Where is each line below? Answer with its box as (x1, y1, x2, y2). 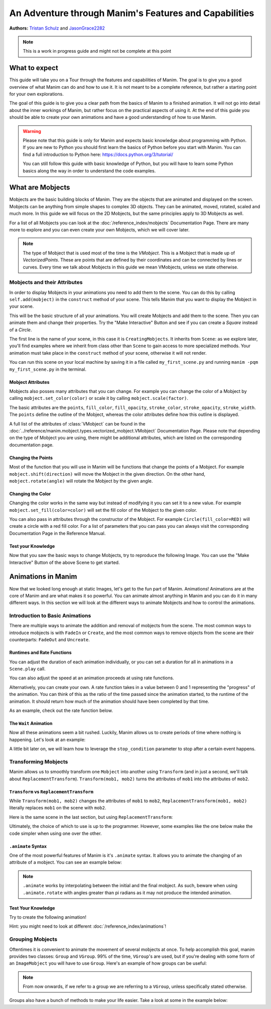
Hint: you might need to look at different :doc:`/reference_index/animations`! (9, 923, 167, 929)
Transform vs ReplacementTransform (9, 788, 94, 795)
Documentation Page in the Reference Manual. (9, 530, 106, 536)
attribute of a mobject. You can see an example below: (9, 859, 122, 866)
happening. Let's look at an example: (9, 737, 86, 743)
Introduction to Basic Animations (9, 612, 91, 619)
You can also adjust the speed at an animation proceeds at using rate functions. (9, 675, 174, 681)
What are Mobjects (9, 183, 70, 192)
